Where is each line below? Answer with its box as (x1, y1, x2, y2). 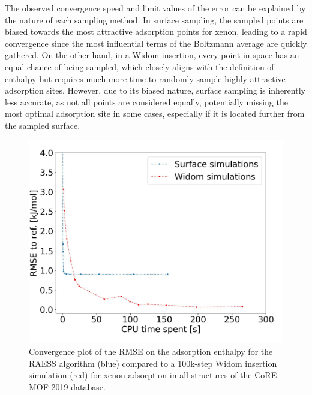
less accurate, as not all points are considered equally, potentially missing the (5, 95, 288, 108)
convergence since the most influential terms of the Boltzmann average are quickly (5, 37, 307, 49)
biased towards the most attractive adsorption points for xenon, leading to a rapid (5, 25, 307, 38)
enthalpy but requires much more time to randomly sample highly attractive (5, 72, 286, 85)
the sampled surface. (5, 119, 80, 131)
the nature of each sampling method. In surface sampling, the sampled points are (5, 13, 304, 26)
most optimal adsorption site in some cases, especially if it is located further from (5, 107, 305, 120)
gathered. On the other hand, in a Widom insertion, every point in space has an (5, 49, 299, 61)
